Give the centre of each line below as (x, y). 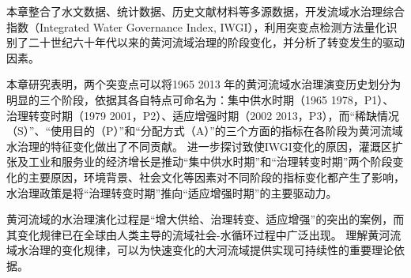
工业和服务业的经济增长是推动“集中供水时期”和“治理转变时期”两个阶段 (210, 162)
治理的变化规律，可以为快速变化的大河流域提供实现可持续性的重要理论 (211, 250)
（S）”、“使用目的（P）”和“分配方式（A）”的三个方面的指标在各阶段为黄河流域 (205, 131)
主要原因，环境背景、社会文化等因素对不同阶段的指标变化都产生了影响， (216, 177)
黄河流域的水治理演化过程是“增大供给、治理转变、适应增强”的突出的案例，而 (205, 219)
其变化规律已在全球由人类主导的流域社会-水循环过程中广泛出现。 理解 (187, 234)
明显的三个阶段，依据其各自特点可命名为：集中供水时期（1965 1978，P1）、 (200, 99)
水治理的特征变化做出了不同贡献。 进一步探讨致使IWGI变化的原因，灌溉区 (199, 146)
